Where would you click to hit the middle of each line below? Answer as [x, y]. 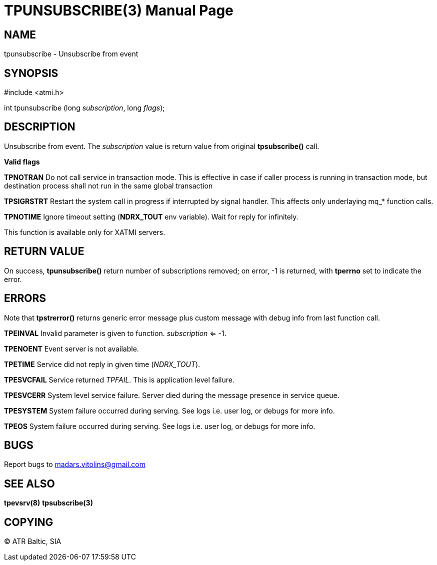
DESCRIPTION [40, 127]
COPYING [29, 522]
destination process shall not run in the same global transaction [108, 185]
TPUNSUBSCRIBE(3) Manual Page [119, 10]
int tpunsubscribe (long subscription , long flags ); [84, 108]
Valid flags [22, 161]
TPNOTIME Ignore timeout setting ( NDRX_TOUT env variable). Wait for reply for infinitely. [151, 216]
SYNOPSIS [31, 73]
